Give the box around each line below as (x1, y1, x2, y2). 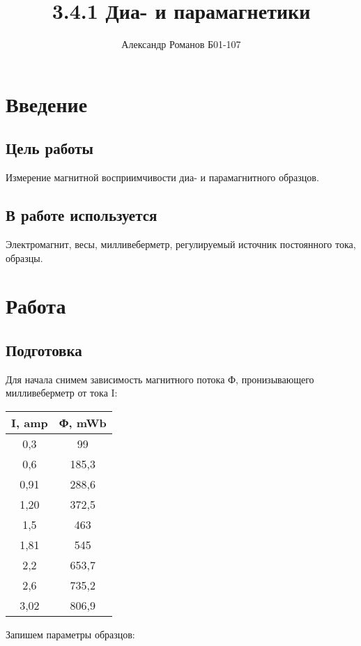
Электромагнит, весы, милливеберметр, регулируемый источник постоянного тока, (6, 236, 356, 251)
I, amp (11, 414, 48, 431)
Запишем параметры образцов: (6, 626, 135, 641)
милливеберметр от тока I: (6, 385, 118, 400)
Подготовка (6, 339, 82, 360)
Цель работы (6, 137, 93, 159)
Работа (6, 291, 66, 320)
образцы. (6, 250, 43, 265)
